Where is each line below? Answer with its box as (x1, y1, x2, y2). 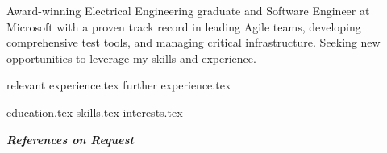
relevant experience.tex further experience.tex (6, 76, 231, 93)
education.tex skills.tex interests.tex (6, 103, 183, 120)
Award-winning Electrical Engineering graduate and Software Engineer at (6, 2, 370, 19)
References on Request (6, 130, 134, 147)
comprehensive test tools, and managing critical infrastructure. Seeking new (6, 34, 381, 51)
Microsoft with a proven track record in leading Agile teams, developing (6, 18, 361, 35)
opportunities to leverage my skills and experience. (6, 49, 256, 66)
